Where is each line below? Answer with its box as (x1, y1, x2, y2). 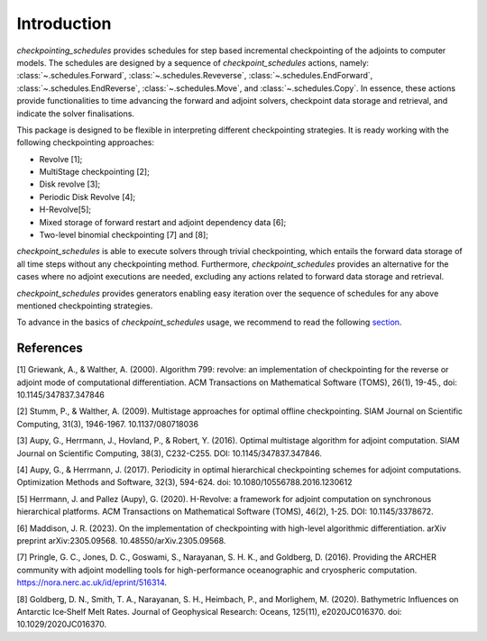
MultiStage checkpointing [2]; (39, 167, 151, 178)
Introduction (16, 14, 112, 33)
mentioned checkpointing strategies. (16, 300, 153, 311)
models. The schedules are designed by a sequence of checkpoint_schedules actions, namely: (16, 57, 370, 68)
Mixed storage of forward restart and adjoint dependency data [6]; (39, 216, 287, 227)
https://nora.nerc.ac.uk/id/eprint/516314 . (16, 577, 167, 588)
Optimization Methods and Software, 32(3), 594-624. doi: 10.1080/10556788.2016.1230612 (16, 477, 353, 488)
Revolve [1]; (39, 153, 83, 164)
